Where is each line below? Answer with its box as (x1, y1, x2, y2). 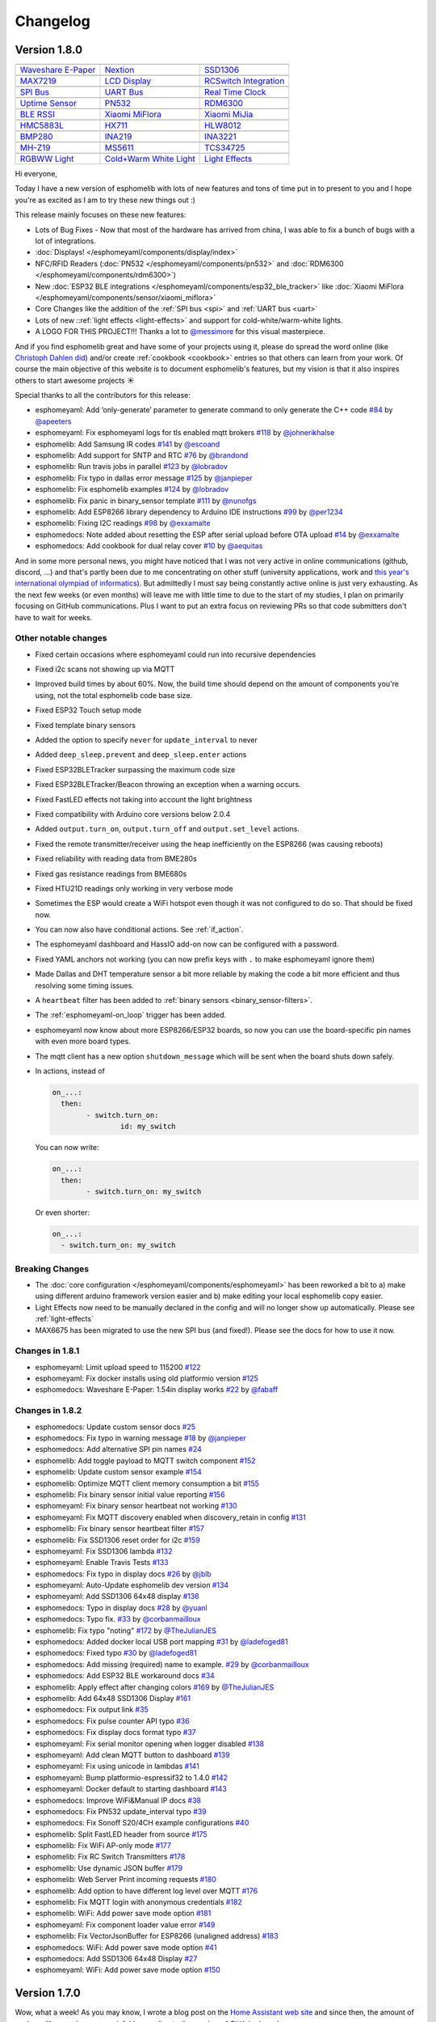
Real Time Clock (204, 87, 266, 98)
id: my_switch (119, 1122, 177, 1132)
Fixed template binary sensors (35, 720, 136, 730)
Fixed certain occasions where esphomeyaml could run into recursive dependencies (35, 649, 317, 659)
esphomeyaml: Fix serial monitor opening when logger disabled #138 (35, 1739, 265, 1749)
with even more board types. (35, 1036, 131, 1047)
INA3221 (204, 131, 237, 142)
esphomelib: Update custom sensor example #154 (35, 1467, 202, 1477)
